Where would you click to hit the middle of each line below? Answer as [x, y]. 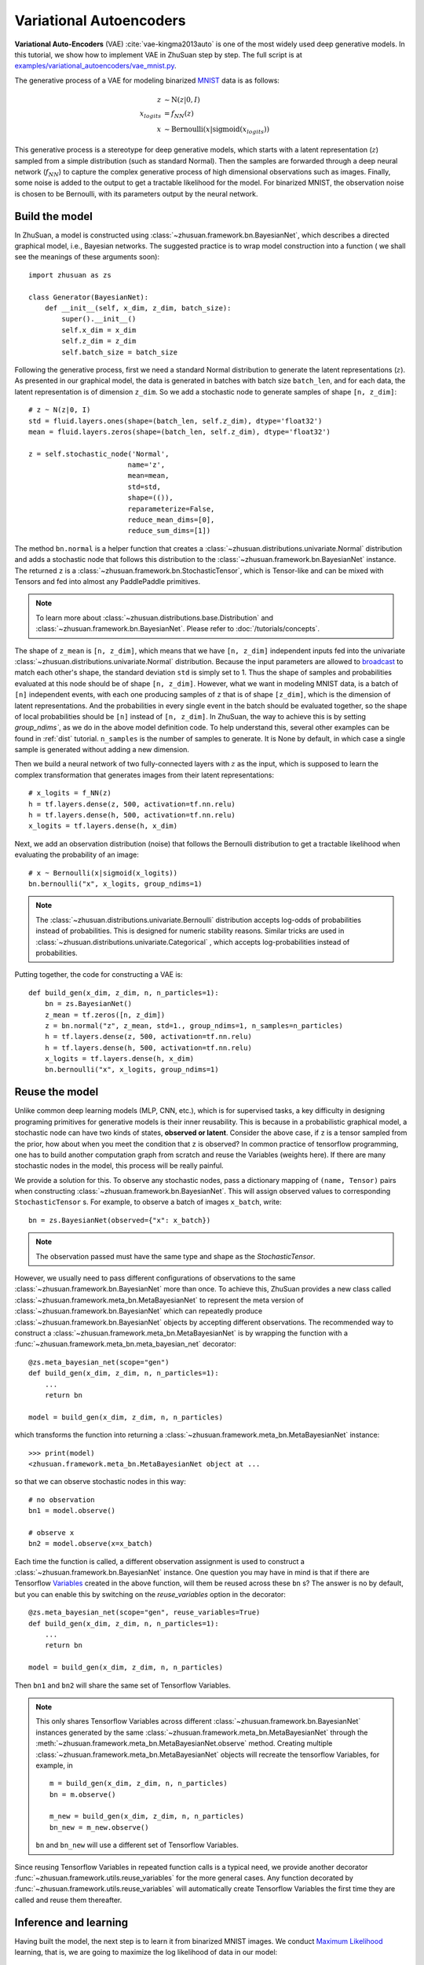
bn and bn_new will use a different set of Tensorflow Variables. [137, 1845]
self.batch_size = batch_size [120, 352]
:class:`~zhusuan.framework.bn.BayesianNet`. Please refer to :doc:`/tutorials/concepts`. [178, 629]
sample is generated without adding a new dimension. [102, 750]
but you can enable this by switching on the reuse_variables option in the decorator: [150, 1594]
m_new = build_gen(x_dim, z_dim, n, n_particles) [147, 1816]
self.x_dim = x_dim [99, 330]
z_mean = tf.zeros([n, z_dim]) [105, 1015]
